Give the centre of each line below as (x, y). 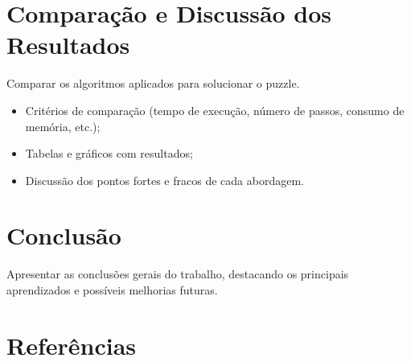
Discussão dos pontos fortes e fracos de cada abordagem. (164, 180)
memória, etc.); (63, 126)
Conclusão (64, 235)
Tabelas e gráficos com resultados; (109, 153)
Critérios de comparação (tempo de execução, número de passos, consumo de (215, 110)
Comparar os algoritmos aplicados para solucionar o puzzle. (153, 83)
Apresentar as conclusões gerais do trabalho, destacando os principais (178, 274)
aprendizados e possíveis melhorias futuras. (112, 290)
